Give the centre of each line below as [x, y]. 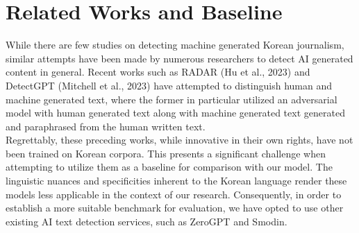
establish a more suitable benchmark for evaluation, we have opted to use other [175, 208]
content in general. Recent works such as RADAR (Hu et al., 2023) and [158, 72]
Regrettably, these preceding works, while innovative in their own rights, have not [179, 140]
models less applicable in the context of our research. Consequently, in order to [174, 194]
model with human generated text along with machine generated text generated [175, 113]
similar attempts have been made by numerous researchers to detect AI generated [179, 58]
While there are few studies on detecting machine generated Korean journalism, [175, 45]
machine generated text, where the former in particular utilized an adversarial [172, 99]
